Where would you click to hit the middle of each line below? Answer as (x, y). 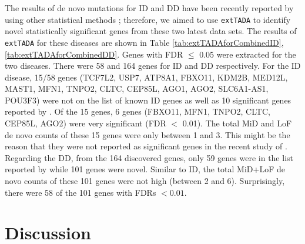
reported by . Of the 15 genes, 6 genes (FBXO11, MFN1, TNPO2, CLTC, (138, 111)
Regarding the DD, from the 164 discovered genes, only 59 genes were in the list (149, 157)
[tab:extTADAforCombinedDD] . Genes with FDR (94, 54)
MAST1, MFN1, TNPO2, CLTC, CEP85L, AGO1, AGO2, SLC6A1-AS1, (137, 88)
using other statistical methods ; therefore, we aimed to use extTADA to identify (148, 19)
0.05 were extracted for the (248, 54)
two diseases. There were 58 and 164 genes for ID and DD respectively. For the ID (153, 66)
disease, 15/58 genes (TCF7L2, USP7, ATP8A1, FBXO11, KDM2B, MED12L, (146, 77)
